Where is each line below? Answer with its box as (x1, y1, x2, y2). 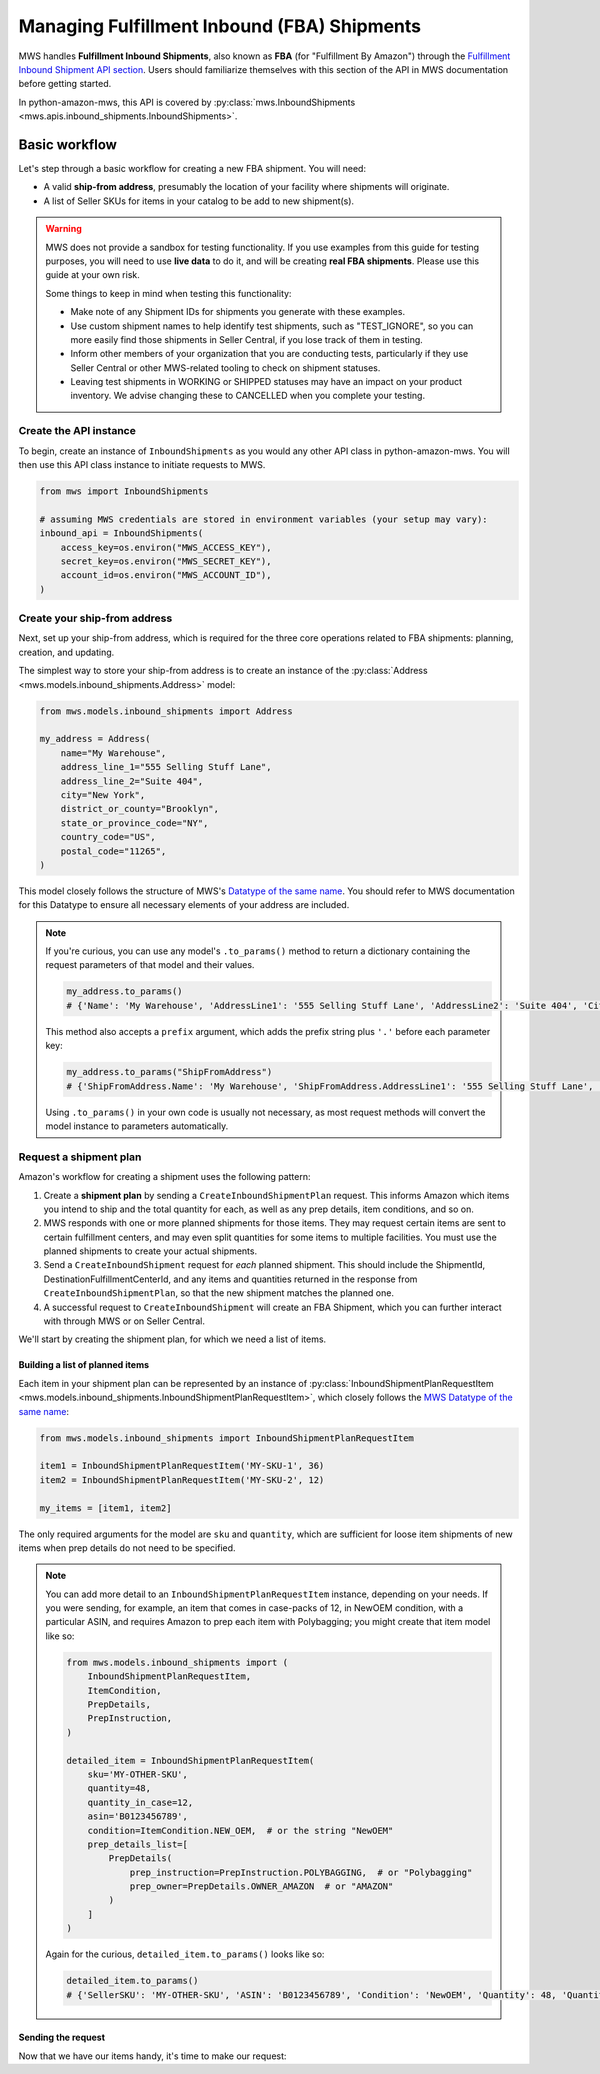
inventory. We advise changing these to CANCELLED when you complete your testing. (70, 390, 425, 402)
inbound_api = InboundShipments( (39, 528, 204, 539)
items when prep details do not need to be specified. (18, 1541, 236, 1554)
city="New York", (60, 789, 146, 800)
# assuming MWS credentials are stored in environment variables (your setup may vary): (39, 513, 489, 525)
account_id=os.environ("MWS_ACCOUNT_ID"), (60, 570, 272, 581)
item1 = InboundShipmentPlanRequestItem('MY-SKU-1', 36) (39, 1460, 325, 1472)
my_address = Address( (39, 733, 151, 745)
